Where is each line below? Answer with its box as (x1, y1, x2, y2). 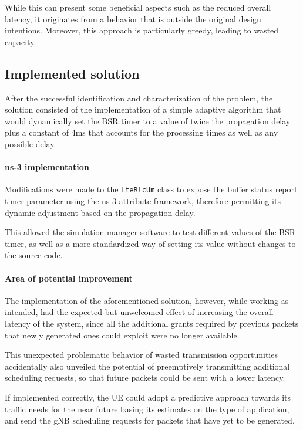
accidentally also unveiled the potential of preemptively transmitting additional (5, 360, 290, 372)
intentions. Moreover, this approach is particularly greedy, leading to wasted (5, 24, 279, 36)
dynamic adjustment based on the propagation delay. (5, 206, 196, 218)
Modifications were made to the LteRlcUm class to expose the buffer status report (5, 183, 298, 195)
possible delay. (5, 137, 56, 150)
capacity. (5, 35, 36, 48)
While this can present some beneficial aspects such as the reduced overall (5, 1, 271, 13)
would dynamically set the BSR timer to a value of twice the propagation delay (5, 114, 291, 127)
